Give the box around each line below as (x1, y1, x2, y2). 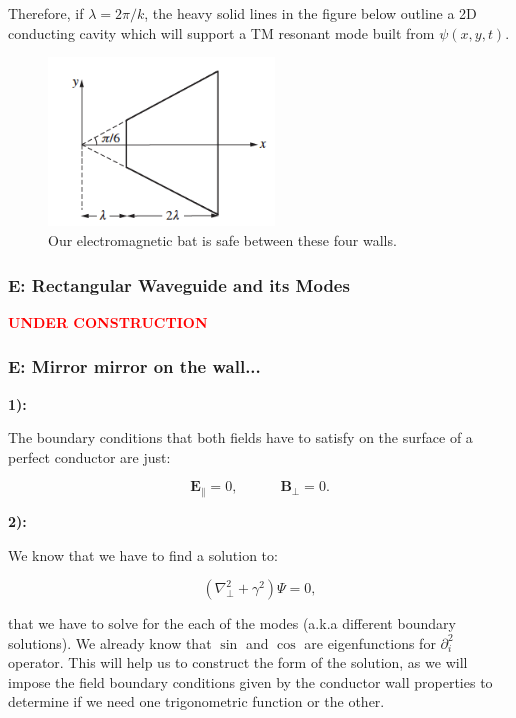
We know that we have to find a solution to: (8, 544, 278, 565)
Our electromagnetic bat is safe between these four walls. (48, 230, 397, 251)
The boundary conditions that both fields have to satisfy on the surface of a (8, 427, 473, 448)
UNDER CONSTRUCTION (8, 311, 208, 332)
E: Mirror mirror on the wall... (8, 354, 261, 379)
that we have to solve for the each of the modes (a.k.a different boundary (8, 613, 456, 634)
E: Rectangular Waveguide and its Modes (8, 272, 350, 297)
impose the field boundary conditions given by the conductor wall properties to (8, 671, 493, 692)
